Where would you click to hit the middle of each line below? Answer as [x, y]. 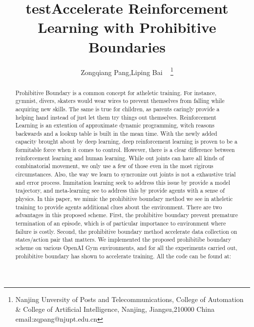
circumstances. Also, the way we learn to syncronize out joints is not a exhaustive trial [126, 174]
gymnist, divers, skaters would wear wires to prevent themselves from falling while [120, 101]
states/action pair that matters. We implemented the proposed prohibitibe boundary [123, 239]
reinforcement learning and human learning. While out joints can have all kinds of [120, 158]
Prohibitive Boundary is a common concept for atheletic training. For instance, [116, 92]
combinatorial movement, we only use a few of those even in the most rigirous [114, 166]
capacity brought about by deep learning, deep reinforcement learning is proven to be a [126, 141]
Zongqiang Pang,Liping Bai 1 [127, 71]
